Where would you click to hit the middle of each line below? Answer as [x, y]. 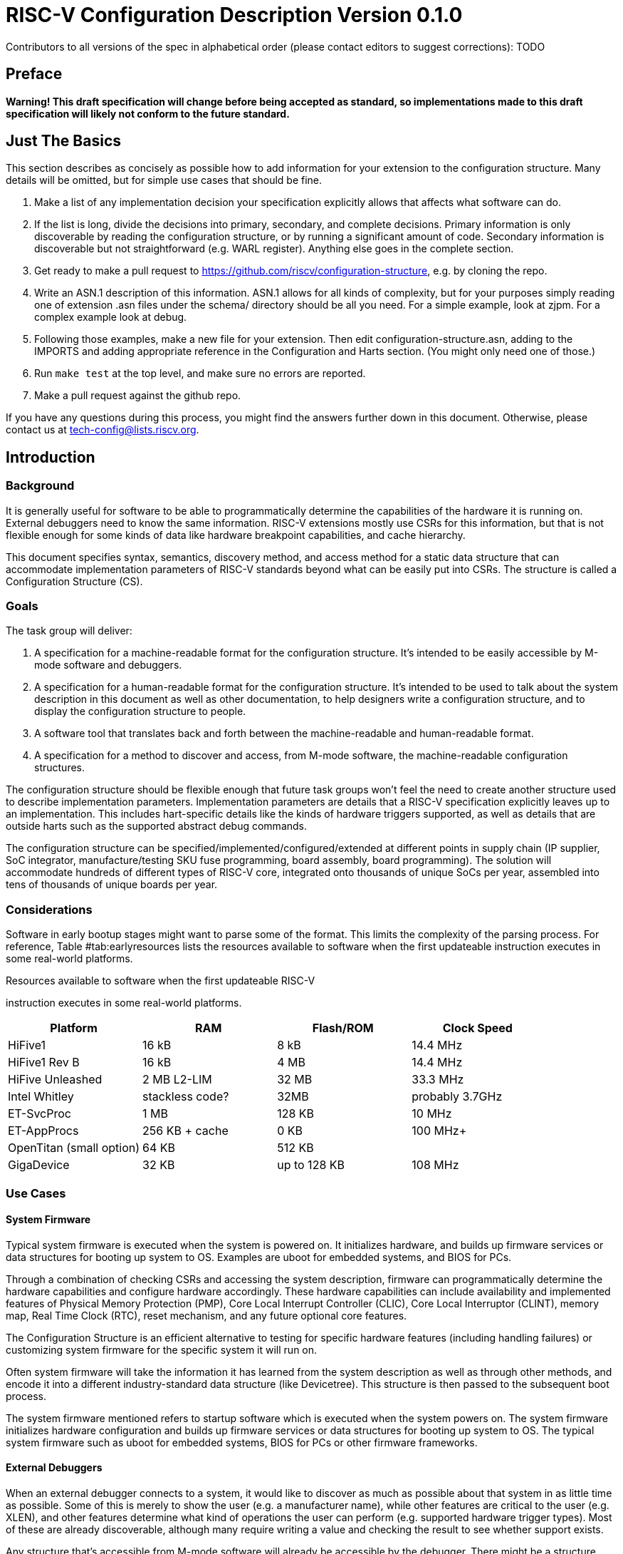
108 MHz [435, 1165]
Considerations [49, 909]
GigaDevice [39, 1165]
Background [40, 486]
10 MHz [432, 1114]
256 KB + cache [185, 1131]
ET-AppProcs [43, 1131]
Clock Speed [477, 1028]
